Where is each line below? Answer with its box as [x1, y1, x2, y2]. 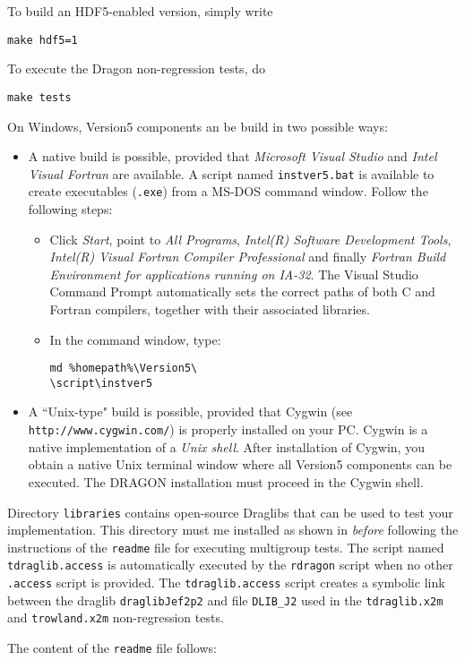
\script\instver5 [49, 376, 153, 390]
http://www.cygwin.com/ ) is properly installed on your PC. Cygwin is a [28, 420, 428, 439]
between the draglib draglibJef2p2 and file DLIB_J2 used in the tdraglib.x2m [7, 590, 443, 609]
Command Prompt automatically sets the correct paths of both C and [49, 282, 435, 301]
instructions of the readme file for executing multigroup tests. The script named [7, 537, 444, 556]
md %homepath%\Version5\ [49, 362, 198, 375]
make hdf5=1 [7, 33, 78, 47]
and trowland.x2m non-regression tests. [7, 608, 224, 627]
